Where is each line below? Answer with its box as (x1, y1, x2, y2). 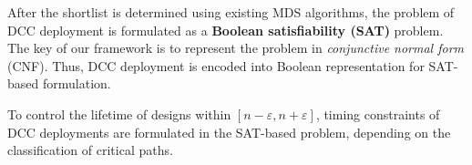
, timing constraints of (315, 104, 440, 123)
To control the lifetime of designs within (7, 104, 231, 123)
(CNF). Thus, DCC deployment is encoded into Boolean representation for (7, 56, 425, 75)
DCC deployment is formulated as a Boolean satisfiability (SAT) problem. (7, 20, 444, 39)
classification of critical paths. (7, 140, 173, 160)
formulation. (42, 74, 111, 93)
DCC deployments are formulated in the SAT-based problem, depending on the (7, 122, 451, 141)
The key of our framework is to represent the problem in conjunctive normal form (7, 38, 465, 57)
